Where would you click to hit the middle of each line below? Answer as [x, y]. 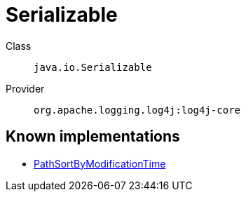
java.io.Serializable [93, 67]
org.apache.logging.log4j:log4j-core [137, 110]
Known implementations [93, 137]
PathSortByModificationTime [100, 163]
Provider [25, 88]
